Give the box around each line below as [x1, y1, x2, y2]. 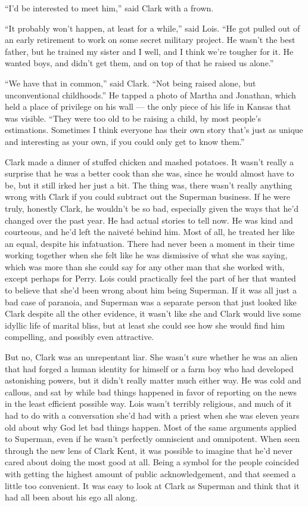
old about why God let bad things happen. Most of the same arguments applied [5, 421, 297, 433]
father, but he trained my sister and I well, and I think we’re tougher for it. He [5, 45, 294, 57]
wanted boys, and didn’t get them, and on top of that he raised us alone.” [5, 57, 274, 69]
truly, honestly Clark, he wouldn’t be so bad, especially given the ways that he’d [5, 202, 299, 214]
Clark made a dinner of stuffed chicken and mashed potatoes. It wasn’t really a [5, 155, 294, 168]
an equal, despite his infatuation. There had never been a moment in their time [5, 237, 295, 249]
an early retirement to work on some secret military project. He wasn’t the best [5, 33, 295, 46]
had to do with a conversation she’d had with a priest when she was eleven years [5, 409, 300, 421]
